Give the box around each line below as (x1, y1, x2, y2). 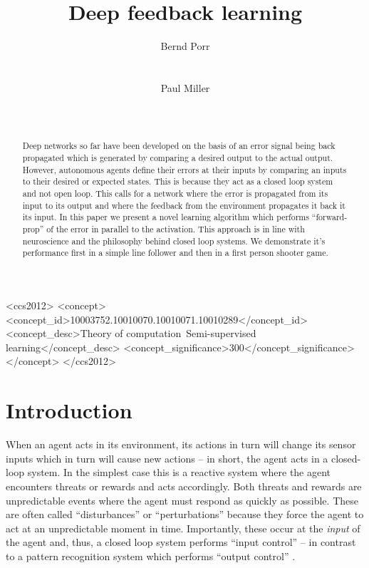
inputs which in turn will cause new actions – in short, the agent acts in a (6, 450, 328, 465)
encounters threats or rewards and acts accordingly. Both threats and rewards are (6, 478, 362, 493)
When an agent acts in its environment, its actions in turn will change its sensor (6, 437, 356, 452)
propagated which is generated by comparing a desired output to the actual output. (22, 152, 333, 164)
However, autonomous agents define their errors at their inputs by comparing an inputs (22, 163, 347, 175)
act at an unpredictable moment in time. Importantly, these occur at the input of (6, 520, 360, 535)
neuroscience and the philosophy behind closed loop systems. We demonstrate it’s (22, 234, 326, 247)
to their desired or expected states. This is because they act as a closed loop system (22, 175, 333, 187)
